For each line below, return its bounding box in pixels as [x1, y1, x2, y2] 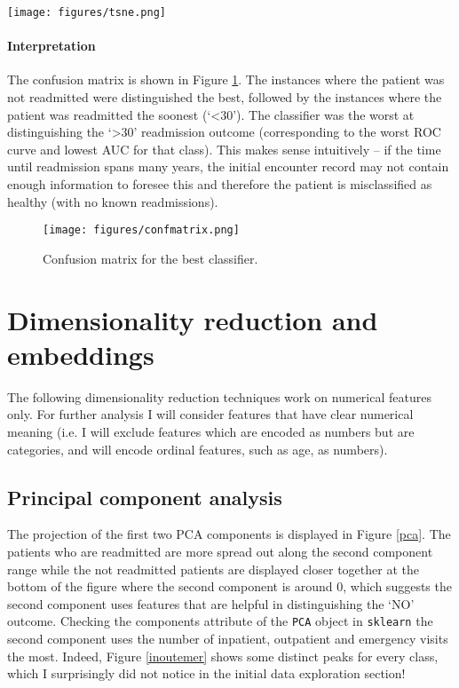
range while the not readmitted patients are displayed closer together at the [7, 559, 419, 578]
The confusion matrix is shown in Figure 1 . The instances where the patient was [7, 70, 445, 89]
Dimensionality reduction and [7, 301, 378, 337]
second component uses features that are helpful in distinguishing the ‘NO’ [7, 594, 415, 613]
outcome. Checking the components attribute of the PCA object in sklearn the [7, 612, 433, 630]
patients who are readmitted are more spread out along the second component [7, 542, 433, 560]
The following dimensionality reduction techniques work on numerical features [7, 387, 431, 406]
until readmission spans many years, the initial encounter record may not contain [7, 157, 449, 176]
